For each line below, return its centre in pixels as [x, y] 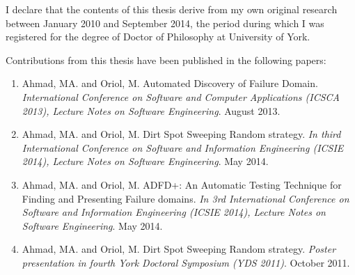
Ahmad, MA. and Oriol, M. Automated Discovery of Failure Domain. [170, 83]
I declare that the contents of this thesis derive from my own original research [172, 9]
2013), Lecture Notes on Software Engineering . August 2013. [151, 110]
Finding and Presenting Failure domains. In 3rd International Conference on [186, 198]
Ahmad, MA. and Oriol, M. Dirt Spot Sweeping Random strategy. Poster [179, 249]
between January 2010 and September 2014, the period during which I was [165, 23]
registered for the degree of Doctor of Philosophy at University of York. [158, 37]
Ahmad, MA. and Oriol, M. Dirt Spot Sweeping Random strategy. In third [181, 134]
